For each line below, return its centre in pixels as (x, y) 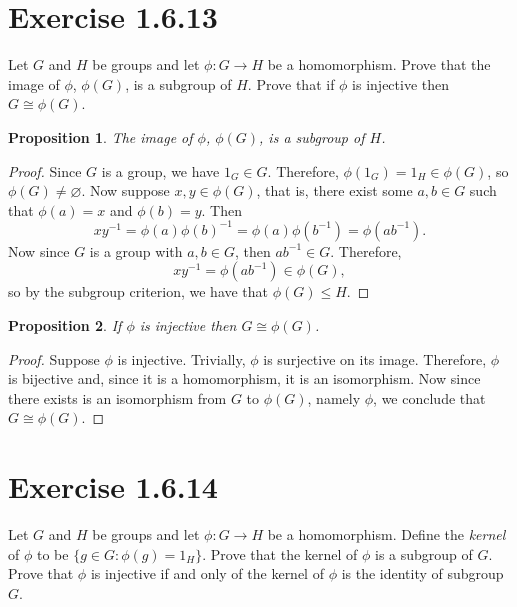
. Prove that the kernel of (280, 553)
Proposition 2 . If (65, 324)
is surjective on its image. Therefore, (375, 358)
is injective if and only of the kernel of (207, 573)
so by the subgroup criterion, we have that (138, 291)
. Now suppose (125, 190)
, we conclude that (429, 397)
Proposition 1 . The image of (100, 136)
